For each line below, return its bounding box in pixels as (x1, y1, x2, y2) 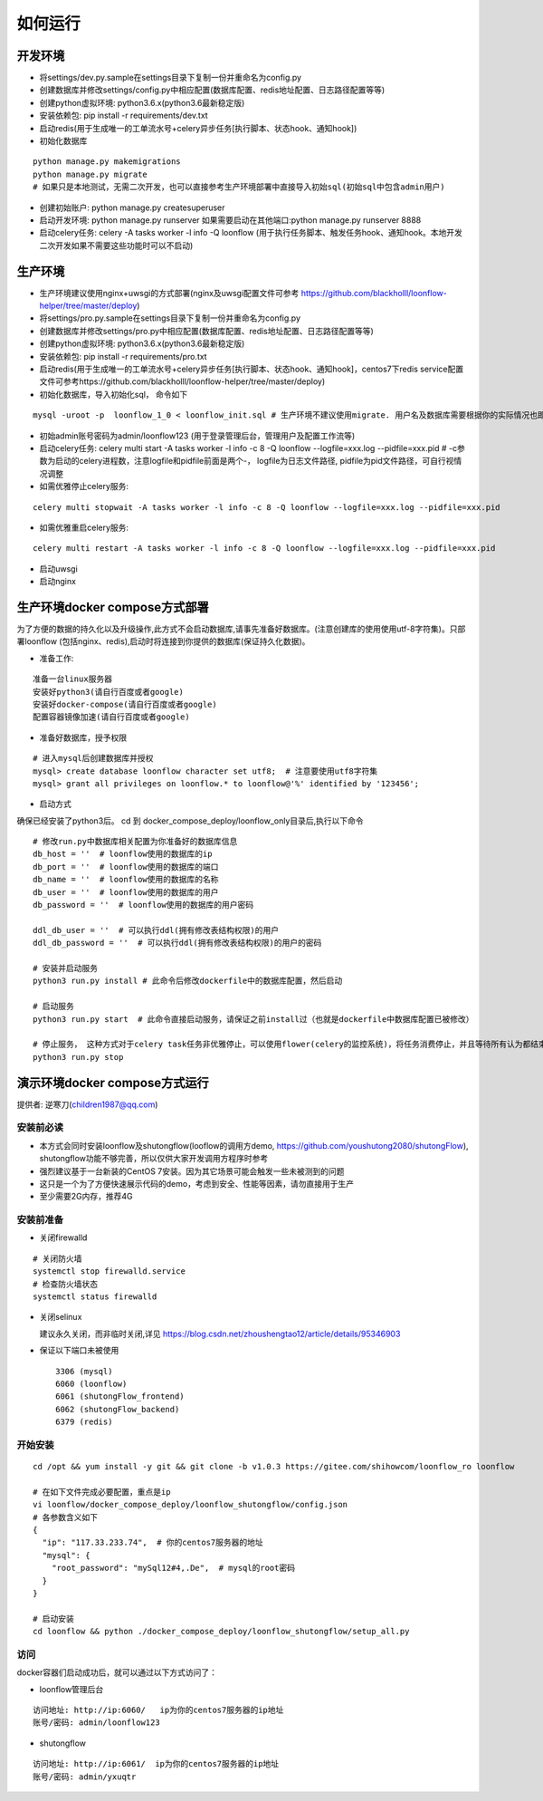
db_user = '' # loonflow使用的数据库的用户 (33, 887, 219, 897)
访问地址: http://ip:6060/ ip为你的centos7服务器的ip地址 (33, 1705, 284, 1716)
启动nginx (39, 576, 77, 587)
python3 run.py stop (33, 1052, 124, 1062)
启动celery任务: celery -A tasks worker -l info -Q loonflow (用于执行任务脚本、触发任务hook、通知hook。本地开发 (39, 227, 463, 238)
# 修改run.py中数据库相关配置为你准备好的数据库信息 (33, 836, 238, 847)
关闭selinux (39, 1312, 82, 1323)
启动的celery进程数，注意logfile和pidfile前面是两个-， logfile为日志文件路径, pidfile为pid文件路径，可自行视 (54, 456, 454, 467)
